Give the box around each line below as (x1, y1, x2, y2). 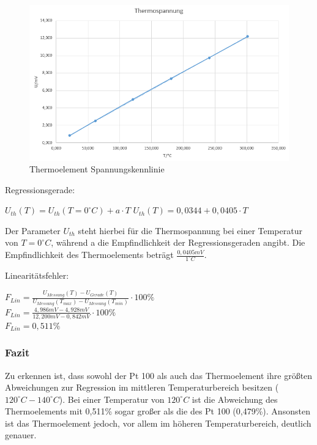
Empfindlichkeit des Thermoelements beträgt (5, 248, 174, 261)
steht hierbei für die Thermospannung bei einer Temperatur (78, 224, 302, 237)
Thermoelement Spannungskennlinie (29, 163, 165, 175)
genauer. (5, 428, 37, 441)
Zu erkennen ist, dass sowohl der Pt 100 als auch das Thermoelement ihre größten (5, 369, 313, 381)
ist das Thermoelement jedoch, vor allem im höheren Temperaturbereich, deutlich (5, 416, 311, 429)
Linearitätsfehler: (5, 268, 69, 281)
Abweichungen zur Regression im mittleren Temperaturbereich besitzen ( (5, 381, 279, 394)
